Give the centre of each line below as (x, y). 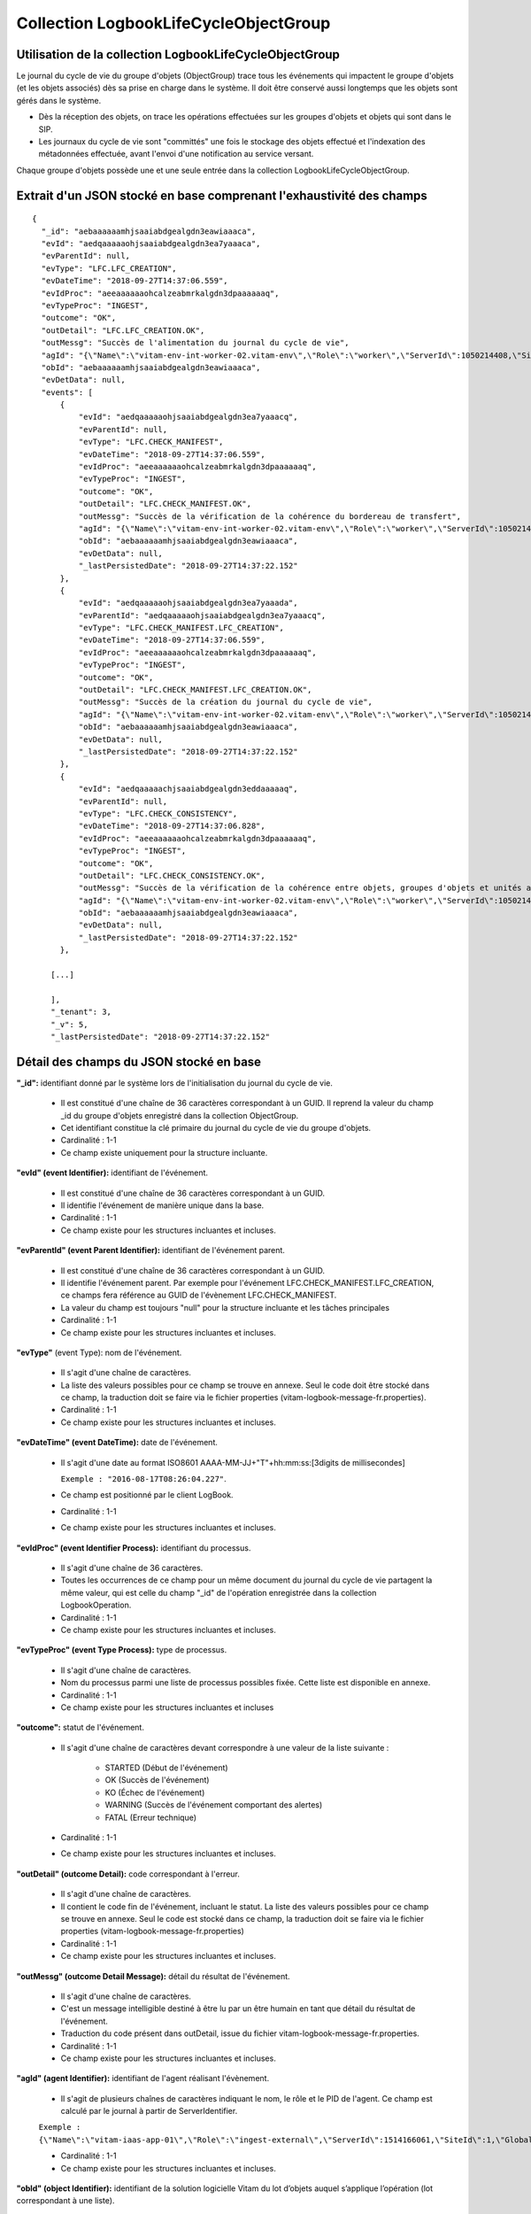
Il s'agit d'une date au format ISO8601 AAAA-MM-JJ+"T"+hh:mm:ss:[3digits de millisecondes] (233, 1462)
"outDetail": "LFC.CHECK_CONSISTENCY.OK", (172, 875)
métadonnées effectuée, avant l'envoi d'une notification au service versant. (176, 154)
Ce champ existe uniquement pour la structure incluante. (164, 1152)
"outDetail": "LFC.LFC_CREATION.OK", (123, 330)
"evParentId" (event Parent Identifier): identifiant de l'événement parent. (150, 1250)
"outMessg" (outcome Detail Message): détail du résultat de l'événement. (154, 1976)
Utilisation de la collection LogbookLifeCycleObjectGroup (178, 54)
